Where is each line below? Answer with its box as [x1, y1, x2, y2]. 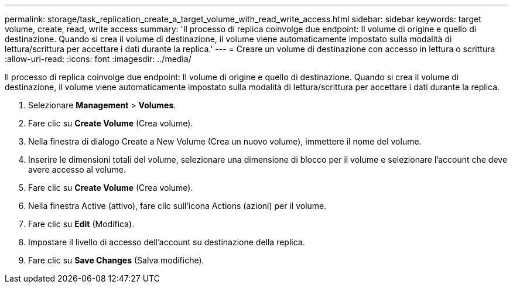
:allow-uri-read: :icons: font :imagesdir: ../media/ [5, 54, 191, 64]
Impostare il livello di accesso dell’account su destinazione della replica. [28, 237, 305, 247]
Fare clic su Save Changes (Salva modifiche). [28, 255, 204, 265]
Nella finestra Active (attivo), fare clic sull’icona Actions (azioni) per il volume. [28, 201, 327, 211]
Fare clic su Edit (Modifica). [28, 219, 135, 229]
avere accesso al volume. [28, 164, 126, 174]
